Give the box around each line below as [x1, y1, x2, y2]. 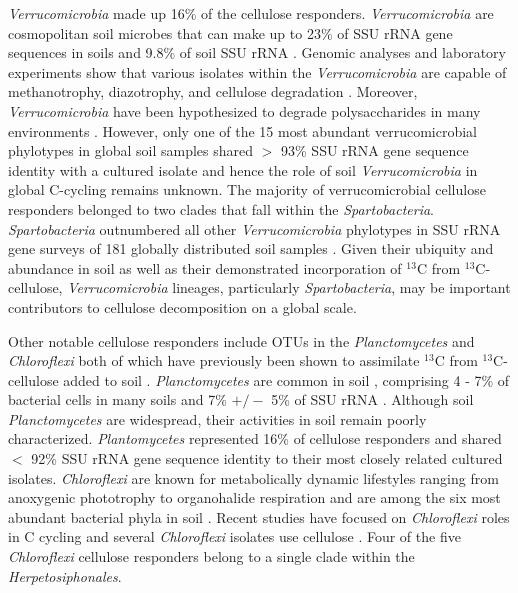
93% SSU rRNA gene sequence [281, 140, 469, 161]
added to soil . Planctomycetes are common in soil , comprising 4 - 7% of [63, 369, 510, 390]
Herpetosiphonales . [8, 565, 122, 586]
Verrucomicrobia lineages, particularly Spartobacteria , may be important [67, 277, 511, 298]
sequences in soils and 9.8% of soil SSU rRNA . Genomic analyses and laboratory [8, 42, 506, 63]
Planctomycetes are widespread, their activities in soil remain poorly [8, 408, 427, 429]
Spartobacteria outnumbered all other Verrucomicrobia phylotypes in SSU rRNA [8, 218, 501, 239]
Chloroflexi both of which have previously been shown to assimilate [8, 350, 420, 371]
